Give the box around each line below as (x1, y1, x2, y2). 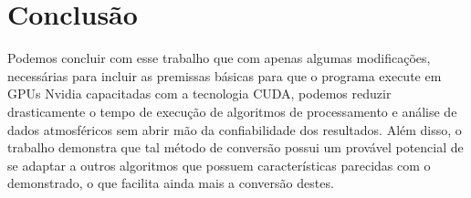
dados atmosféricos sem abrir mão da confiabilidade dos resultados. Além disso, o (7, 120, 462, 139)
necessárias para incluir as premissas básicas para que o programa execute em (7, 66, 442, 85)
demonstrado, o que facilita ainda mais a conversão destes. (7, 173, 334, 193)
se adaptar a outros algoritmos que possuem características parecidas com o (7, 155, 431, 174)
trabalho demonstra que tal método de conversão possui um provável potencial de (7, 138, 464, 157)
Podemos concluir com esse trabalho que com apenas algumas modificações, (7, 48, 431, 68)
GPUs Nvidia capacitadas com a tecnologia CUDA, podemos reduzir (7, 84, 392, 103)
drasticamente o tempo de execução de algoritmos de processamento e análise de (7, 101, 457, 120)
